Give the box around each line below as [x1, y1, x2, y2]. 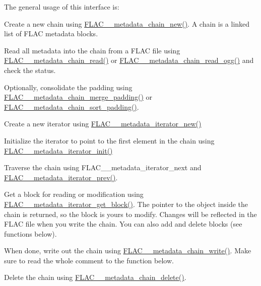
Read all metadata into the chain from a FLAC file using [4, 45, 180, 55]
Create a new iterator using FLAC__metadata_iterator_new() [4, 118, 202, 129]
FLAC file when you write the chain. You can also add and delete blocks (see [4, 219, 242, 229]
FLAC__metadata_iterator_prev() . [4, 172, 118, 182]
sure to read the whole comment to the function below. [4, 255, 174, 265]
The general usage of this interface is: [4, 2, 119, 12]
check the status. [4, 64, 56, 75]
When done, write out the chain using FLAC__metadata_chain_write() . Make [4, 245, 251, 256]
